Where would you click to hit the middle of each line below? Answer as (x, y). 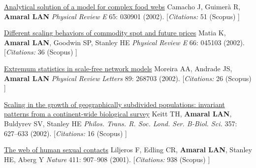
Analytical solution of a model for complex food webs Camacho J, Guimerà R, (122, 6)
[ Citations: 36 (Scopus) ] (41, 52)
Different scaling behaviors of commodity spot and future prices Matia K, (115, 33)
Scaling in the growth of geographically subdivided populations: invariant (114, 104)
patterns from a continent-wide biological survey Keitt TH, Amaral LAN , (118, 114)
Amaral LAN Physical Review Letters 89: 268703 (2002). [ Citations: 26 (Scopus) (128, 78)
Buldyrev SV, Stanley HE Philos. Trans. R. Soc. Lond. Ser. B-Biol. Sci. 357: (121, 123)
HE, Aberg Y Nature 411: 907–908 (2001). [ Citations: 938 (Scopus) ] (107, 159)
